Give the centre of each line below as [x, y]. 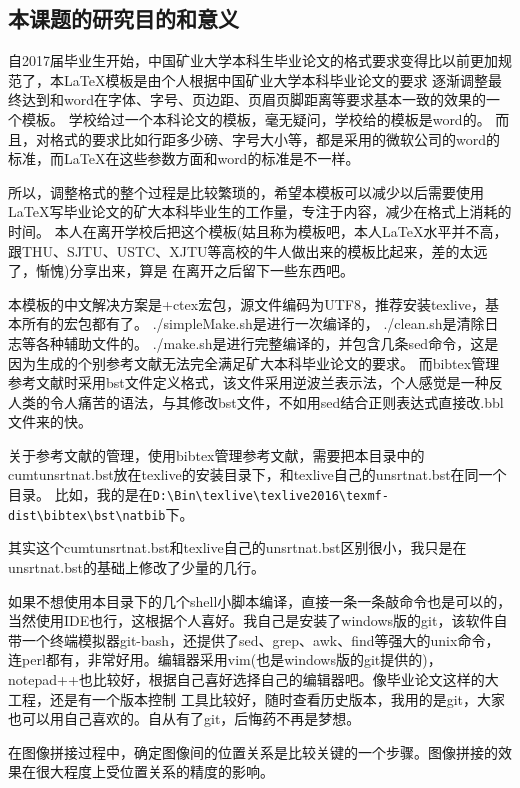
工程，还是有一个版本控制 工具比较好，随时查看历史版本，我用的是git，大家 [256, 698]
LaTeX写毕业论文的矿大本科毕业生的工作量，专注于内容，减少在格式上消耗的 [260, 211]
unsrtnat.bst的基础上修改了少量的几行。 [136, 566]
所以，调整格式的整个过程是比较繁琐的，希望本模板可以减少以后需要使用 [246, 191]
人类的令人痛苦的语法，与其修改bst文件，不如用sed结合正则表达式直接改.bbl [256, 401]
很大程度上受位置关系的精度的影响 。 [154, 771]
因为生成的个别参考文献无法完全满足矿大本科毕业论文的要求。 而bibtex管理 [254, 362]
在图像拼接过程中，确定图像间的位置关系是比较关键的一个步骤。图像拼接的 [253, 751]
